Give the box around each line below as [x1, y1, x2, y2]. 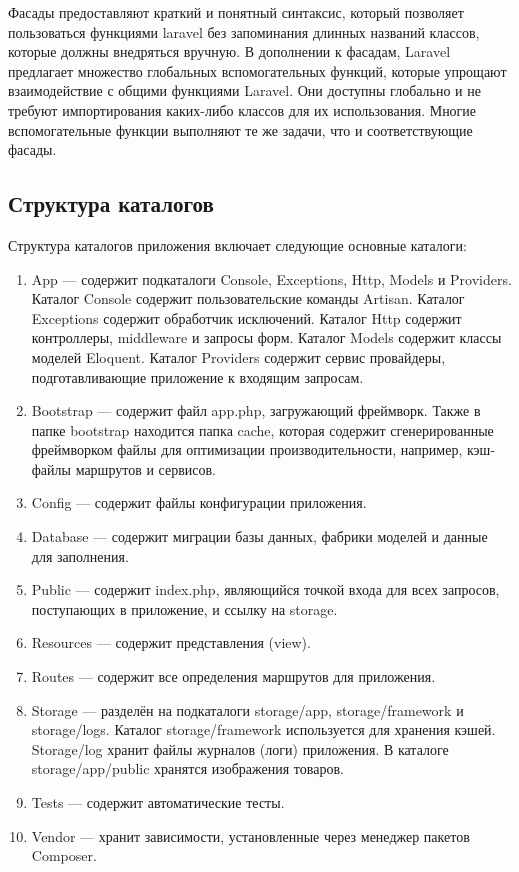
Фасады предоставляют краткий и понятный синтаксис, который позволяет [8, 2, 464, 22]
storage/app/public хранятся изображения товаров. [31, 758, 344, 779]
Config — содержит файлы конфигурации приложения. [31, 492, 367, 513]
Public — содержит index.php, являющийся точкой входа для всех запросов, [31, 579, 500, 600]
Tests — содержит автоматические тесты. [31, 792, 285, 813]
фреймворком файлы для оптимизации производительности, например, [31, 439, 463, 460]
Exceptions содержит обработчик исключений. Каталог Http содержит [31, 307, 462, 328]
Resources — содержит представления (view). [31, 632, 311, 653]
